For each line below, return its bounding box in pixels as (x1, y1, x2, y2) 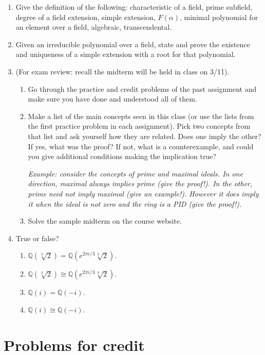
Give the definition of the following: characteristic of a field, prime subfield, (15, 2, 253, 12)
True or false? (15, 232, 59, 243)
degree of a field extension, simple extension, (15, 11, 156, 22)
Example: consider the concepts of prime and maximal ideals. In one (28, 168, 243, 179)
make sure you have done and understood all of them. (28, 93, 197, 104)
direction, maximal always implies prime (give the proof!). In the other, (28, 178, 253, 189)
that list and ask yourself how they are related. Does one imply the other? (28, 130, 261, 141)
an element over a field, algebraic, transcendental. (15, 22, 172, 32)
